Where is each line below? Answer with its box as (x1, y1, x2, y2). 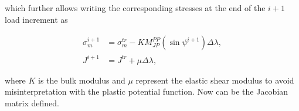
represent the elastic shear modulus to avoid (135, 74, 294, 86)
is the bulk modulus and (38, 74, 125, 86)
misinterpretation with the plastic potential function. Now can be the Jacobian (5, 85, 288, 98)
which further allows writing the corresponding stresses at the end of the (5, 2, 266, 13)
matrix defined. (5, 96, 60, 109)
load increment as (5, 13, 68, 25)
